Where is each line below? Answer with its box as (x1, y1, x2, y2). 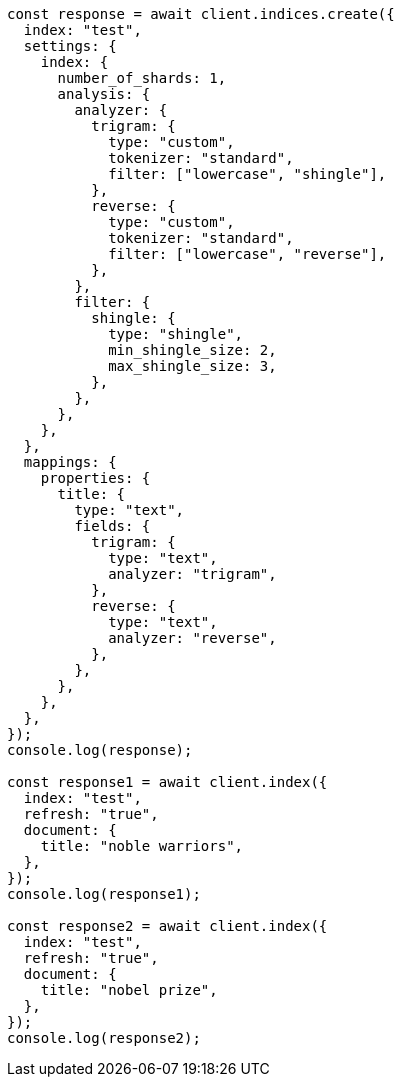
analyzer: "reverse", (108, 630, 277, 646)
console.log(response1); (7, 886, 201, 902)
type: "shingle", (108, 326, 244, 342)
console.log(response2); (7, 1030, 201, 1046)
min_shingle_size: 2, (108, 342, 277, 358)
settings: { (23, 38, 117, 54)
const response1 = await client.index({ (7, 774, 328, 790)
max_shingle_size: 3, (108, 358, 277, 374)
